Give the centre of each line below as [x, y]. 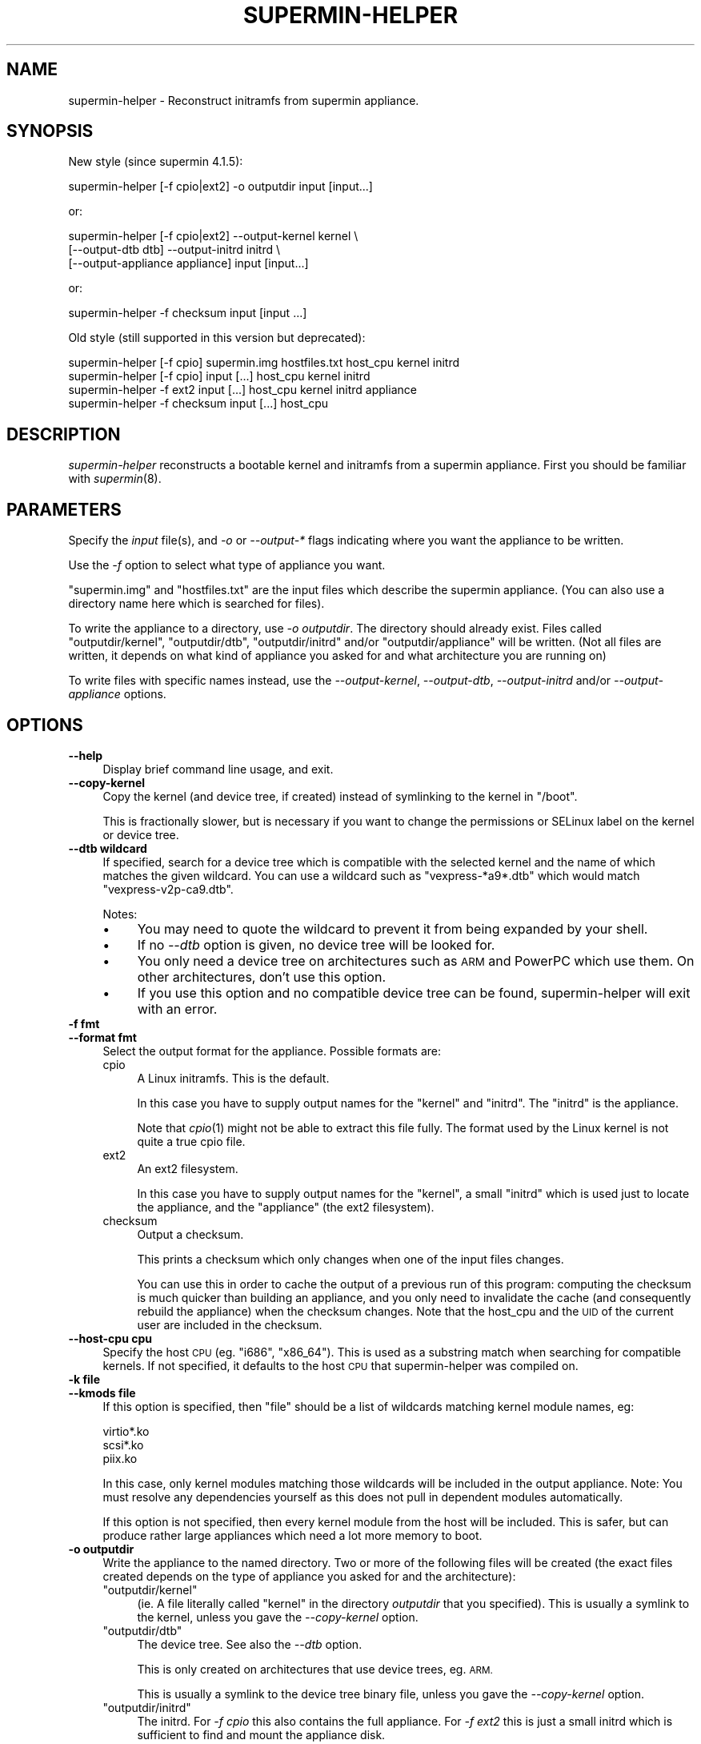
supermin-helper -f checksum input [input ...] [188, 313]
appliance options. [117, 694]
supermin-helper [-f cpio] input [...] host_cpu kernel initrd [219, 376]
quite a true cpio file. [191, 1141]
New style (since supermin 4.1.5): [156, 162]
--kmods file [102, 1392]
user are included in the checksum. [230, 1324]
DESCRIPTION [64, 434]
